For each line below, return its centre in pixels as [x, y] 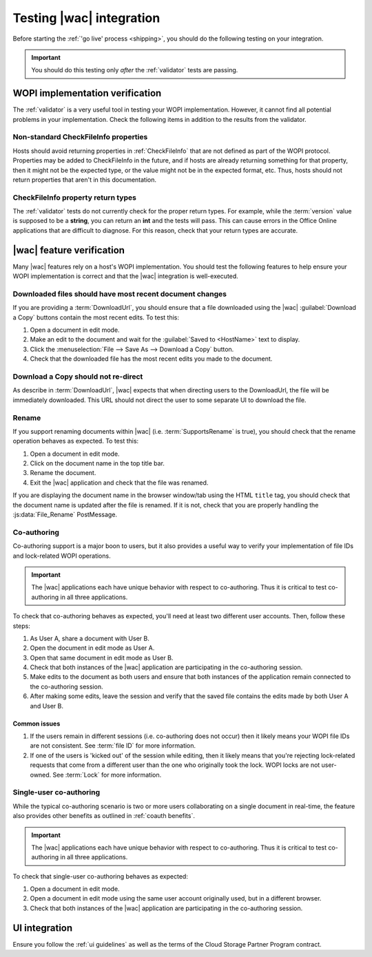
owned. [41, 775]
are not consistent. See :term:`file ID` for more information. [113, 746]
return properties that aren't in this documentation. [85, 180]
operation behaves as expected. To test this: [76, 441]
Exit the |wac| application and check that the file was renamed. [119, 483]
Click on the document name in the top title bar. [97, 463]
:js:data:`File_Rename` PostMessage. [65, 515]
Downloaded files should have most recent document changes [120, 294]
